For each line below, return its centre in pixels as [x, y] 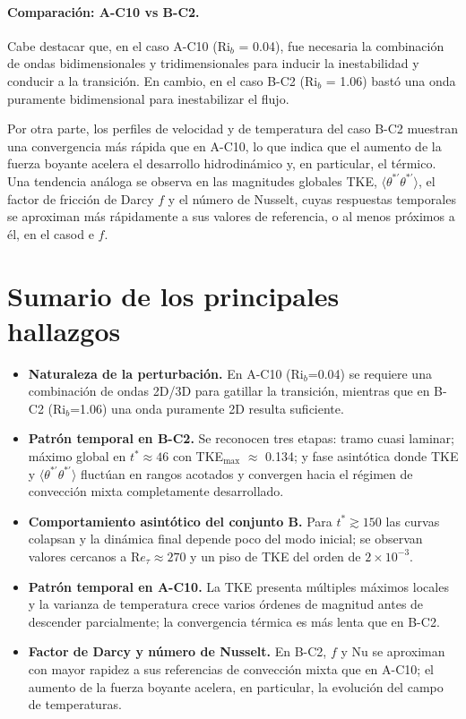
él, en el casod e [51, 233]
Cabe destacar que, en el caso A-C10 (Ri [119, 45]
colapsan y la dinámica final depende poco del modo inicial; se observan [225, 539]
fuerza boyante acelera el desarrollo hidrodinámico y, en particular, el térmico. [222, 163]
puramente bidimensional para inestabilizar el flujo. [148, 98]
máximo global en [77, 456]
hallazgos [64, 330]
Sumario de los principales [173, 295]
